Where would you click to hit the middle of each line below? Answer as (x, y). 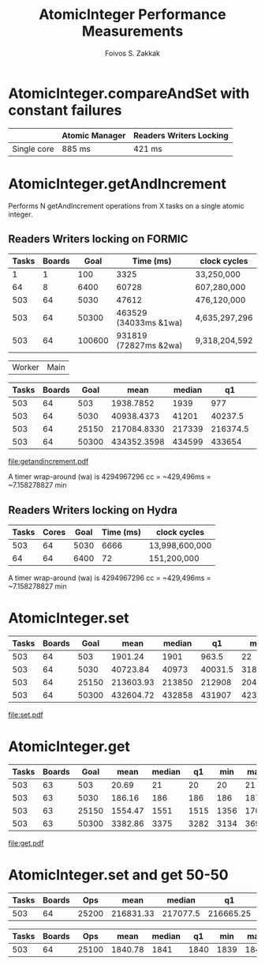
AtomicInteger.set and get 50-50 (118, 875)
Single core (33, 149)
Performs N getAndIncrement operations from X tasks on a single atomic (126, 205)
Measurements (132, 31)
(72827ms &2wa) (149, 345)
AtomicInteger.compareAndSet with (129, 93)
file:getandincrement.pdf (49, 462)
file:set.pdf (26, 715)
